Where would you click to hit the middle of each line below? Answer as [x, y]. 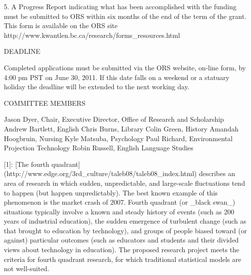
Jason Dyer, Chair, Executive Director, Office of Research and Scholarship [114, 119]
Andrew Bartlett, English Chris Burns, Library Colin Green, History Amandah [121, 128]
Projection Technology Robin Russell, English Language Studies [99, 148]
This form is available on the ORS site [61, 25]
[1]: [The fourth [27, 164]
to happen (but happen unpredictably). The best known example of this [111, 192]
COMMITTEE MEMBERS [45, 103]
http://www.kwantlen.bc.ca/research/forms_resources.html [92, 35]
